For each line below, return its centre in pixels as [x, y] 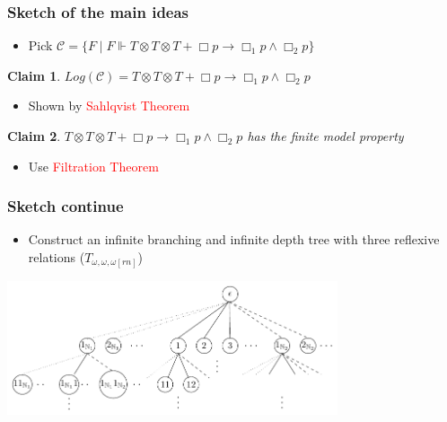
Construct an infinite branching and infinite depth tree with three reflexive [234, 239]
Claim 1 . [34, 75]
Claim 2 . [34, 136]
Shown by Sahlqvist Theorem [109, 105]
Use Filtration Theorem [93, 166]
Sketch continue [66, 206]
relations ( [57, 257]
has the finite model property [325, 136]
